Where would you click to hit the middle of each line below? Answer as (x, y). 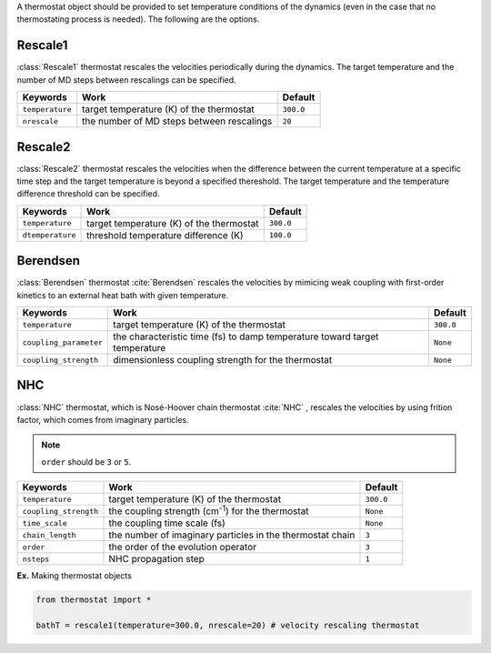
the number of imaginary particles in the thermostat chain (232, 535)
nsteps (36, 559)
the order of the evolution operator (183, 548)
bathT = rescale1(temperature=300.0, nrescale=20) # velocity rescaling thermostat (228, 626)
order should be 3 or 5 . (86, 462)
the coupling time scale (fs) (167, 523)
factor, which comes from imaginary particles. (103, 419)
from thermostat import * (94, 600)
